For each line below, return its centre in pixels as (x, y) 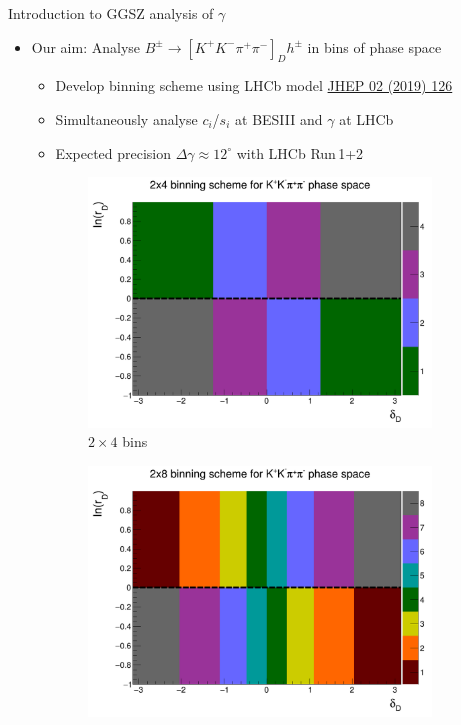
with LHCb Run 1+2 (300, 152)
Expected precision (113, 152)
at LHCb (366, 118)
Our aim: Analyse (86, 46)
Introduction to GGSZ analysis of (111, 13)
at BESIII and (279, 118)
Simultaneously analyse (126, 118)
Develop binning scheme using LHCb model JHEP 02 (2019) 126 (254, 85)
